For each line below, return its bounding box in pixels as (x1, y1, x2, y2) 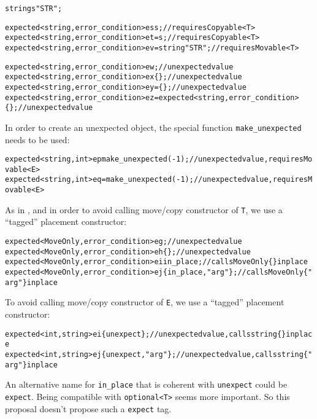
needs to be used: (5, 133, 70, 146)
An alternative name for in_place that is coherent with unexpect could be (5, 378, 288, 391)
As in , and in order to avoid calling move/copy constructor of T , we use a (5, 203, 283, 216)
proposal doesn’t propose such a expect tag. (5, 402, 172, 415)
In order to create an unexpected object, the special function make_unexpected (5, 120, 302, 133)
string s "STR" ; (5, 4, 63, 13)
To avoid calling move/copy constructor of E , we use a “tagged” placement (5, 296, 285, 308)
